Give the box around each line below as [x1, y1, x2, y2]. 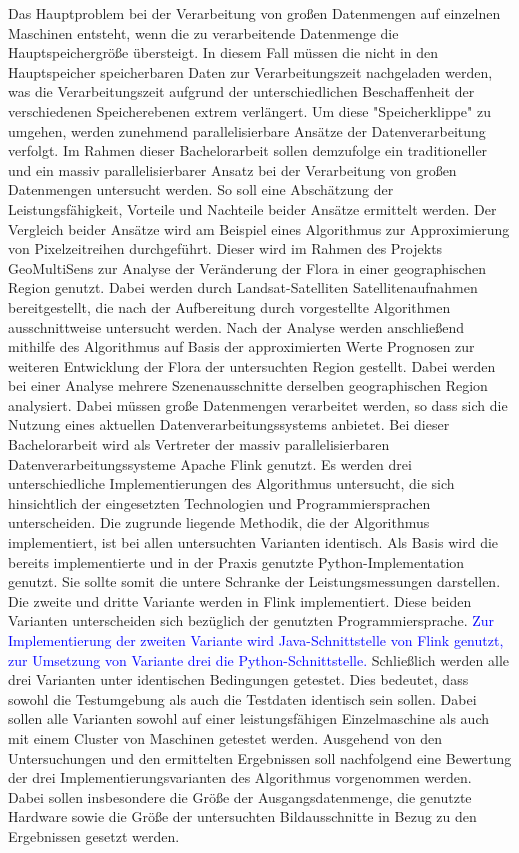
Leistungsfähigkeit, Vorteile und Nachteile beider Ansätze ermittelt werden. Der [8, 198, 497, 219]
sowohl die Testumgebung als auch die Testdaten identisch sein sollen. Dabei [8, 688, 477, 709]
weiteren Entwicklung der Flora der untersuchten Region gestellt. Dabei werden [8, 355, 496, 376]
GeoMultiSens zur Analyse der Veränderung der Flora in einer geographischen [8, 257, 487, 278]
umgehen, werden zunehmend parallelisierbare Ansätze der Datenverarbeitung [8, 120, 486, 141]
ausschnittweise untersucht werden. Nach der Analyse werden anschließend [8, 316, 464, 337]
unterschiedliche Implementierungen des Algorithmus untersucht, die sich [8, 473, 455, 494]
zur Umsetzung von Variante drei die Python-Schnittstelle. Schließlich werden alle [8, 649, 510, 670]
